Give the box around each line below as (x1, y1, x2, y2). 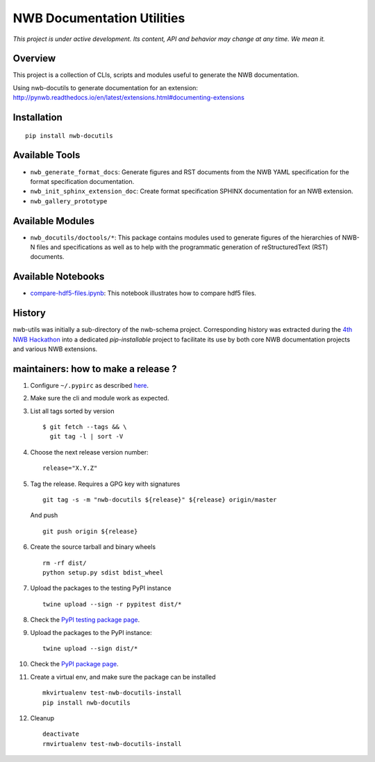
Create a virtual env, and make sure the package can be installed (30, 672, 216, 681)
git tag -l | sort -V (49, 432, 124, 441)
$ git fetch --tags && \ (42, 423, 127, 431)
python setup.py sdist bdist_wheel (42, 568, 164, 576)
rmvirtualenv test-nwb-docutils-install (42, 740, 182, 747)
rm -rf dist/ (42, 559, 87, 567)
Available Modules (12, 215, 95, 227)
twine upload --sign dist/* (42, 644, 138, 652)
